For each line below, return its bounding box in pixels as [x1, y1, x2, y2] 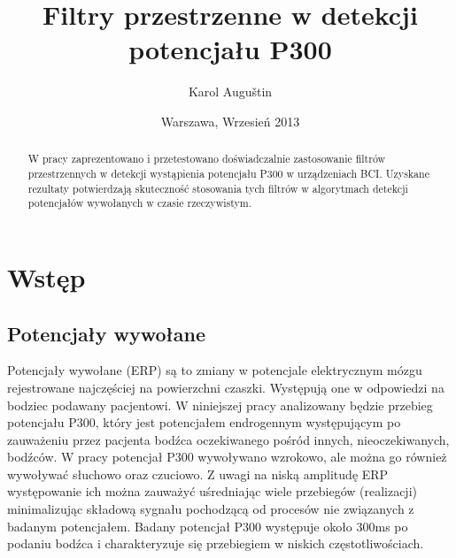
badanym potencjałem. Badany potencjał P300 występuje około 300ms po [7, 516, 408, 535]
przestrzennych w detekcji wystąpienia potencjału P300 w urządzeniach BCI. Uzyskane [27, 165, 429, 180]
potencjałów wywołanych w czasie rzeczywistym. [27, 195, 251, 210]
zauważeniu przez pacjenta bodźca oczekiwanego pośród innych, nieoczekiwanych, [7, 430, 450, 448]
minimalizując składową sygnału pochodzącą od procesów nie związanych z [7, 500, 414, 518]
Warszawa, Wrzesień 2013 [160, 111, 300, 130]
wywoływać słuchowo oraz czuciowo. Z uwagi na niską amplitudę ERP [7, 464, 389, 483]
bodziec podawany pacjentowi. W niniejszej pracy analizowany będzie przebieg [7, 395, 433, 414]
